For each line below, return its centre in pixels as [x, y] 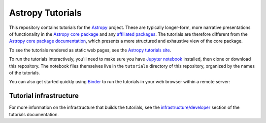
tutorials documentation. [34, 114]
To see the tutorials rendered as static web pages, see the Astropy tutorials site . [90, 50]
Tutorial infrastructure [44, 96]
